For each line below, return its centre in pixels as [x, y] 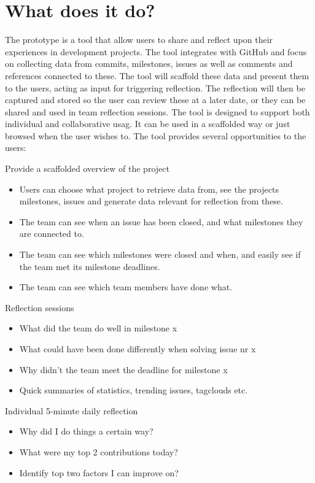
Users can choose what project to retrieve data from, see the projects [149, 189]
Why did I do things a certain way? [86, 431]
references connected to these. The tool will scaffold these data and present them [157, 75]
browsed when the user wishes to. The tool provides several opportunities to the [156, 135]
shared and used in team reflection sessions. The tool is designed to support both [157, 111]
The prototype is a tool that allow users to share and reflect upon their [139, 40]
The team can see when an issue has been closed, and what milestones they [161, 221]
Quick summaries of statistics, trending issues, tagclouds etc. [134, 390]
